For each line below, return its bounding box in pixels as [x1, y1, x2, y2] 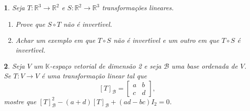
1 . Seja [4, 2, 25, 12]
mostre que [4, 96, 37, 106]
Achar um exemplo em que [15, 35, 96, 45]
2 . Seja [4, 61, 25, 71]
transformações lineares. [102, 2, 174, 12]
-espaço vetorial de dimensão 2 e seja [50, 61, 161, 71]
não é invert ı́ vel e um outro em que [113, 35, 219, 45]
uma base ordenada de [171, 61, 238, 71]
